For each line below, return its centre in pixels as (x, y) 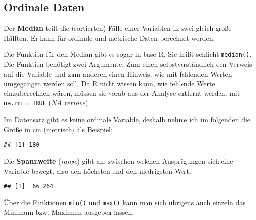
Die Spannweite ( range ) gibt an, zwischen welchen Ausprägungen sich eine (119, 160)
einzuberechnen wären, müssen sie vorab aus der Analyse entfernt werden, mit (122, 93)
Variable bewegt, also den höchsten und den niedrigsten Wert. (98, 170)
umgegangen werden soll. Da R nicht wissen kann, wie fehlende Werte (110, 83)
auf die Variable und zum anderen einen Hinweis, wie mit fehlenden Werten (118, 73)
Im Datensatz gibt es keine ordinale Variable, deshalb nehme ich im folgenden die (127, 119)
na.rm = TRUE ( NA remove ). (47, 103)
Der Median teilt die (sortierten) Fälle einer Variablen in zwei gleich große (118, 28)
